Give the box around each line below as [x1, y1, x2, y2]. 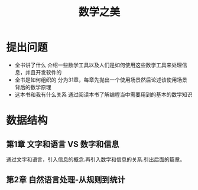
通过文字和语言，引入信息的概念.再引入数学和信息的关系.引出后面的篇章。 [6, 156, 186, 163]
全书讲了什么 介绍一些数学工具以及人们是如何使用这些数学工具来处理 [14, 61, 182, 68]
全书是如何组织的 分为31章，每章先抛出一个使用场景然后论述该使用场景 [14, 76, 188, 83]
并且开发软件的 [25, 68, 62, 76]
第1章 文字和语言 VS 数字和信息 [6, 139, 119, 149]
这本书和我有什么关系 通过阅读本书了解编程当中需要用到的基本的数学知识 [14, 91, 193, 98]
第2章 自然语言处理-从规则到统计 [6, 175, 126, 185]
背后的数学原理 [14, 83, 51, 90]
